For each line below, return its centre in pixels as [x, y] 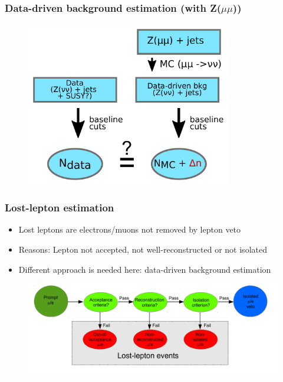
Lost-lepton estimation [60, 208]
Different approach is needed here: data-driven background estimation [145, 269]
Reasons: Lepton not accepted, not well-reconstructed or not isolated [143, 249]
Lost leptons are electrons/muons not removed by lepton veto [130, 229]
